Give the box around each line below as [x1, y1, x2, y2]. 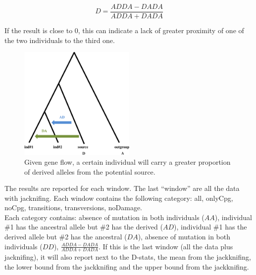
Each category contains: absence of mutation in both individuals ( [4, 212, 205, 222]
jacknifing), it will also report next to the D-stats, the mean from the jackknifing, [4, 252, 251, 262]
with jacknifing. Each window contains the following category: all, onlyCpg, [4, 192, 233, 203]
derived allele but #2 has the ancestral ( [4, 231, 127, 242]
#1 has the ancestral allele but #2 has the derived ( [4, 222, 163, 232]
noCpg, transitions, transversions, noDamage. [4, 202, 142, 213]
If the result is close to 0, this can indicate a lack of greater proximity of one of [4, 25, 244, 36]
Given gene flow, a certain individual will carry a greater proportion [24, 156, 231, 167]
